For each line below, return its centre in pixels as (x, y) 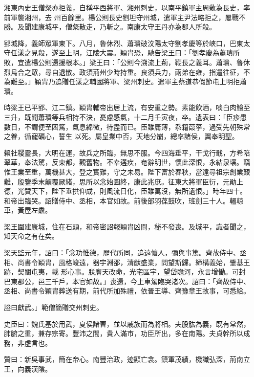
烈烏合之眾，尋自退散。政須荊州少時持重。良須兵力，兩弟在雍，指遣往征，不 (127, 72)
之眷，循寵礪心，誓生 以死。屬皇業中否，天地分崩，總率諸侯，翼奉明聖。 (121, 136)
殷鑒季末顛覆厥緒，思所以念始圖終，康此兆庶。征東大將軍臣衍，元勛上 (130, 181)
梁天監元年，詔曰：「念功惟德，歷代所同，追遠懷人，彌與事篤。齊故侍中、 (122, 253)
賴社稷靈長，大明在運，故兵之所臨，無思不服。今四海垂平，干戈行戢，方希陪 (127, 152)
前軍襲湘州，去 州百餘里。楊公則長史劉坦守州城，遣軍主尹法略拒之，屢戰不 (125, 17)
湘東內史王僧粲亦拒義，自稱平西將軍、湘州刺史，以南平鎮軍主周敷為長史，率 (127, 7)
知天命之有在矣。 (31, 236)
